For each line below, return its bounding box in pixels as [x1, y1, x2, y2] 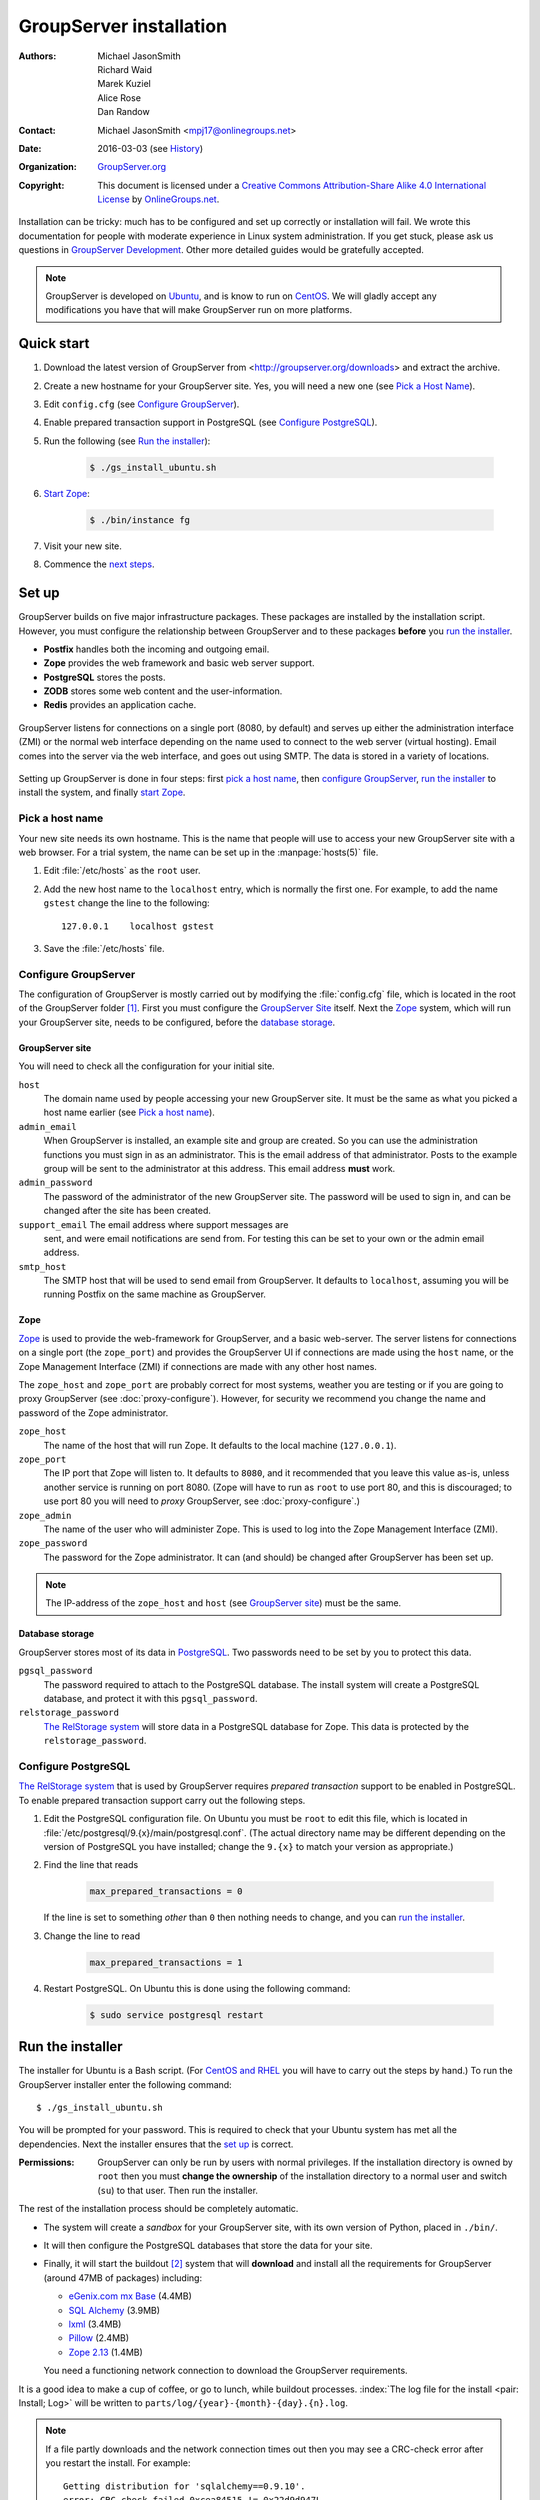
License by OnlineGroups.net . [97, 193, 220, 205]
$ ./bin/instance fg [89, 514, 190, 525]
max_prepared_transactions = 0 [89, 1886, 244, 1897]
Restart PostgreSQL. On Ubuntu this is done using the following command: [43, 1982, 351, 1994]
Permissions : [18, 2156, 75, 2169]
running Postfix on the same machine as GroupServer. [43, 1288, 267, 1300]
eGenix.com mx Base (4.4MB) [68, 2290, 192, 2302]
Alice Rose [97, 91, 142, 104]
